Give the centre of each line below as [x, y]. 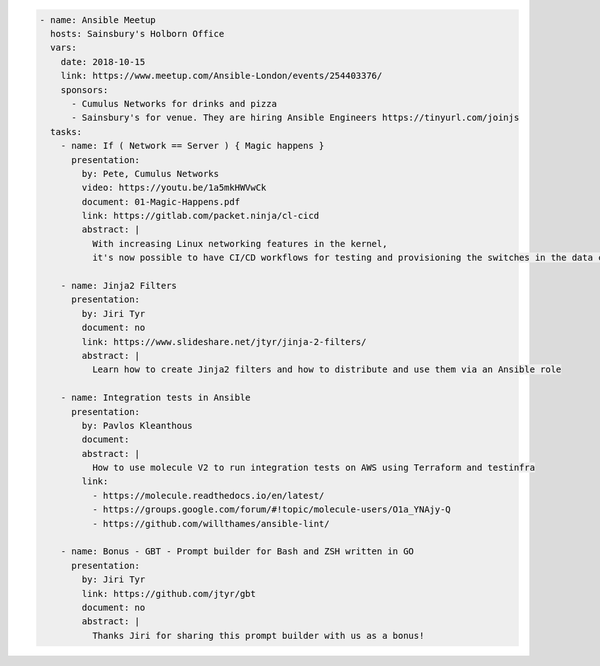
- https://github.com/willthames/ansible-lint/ [210, 523]
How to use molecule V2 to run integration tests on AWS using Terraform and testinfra [313, 468]
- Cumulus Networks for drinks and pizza [174, 103]
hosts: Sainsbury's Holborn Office [137, 33]
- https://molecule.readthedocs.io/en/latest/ [208, 495]
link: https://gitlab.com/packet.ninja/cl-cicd [200, 216]
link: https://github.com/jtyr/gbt [169, 593]
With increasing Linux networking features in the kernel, [239, 243]
